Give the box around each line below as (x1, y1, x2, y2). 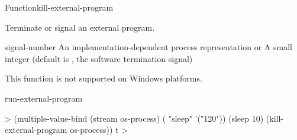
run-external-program (5, 92, 83, 104)
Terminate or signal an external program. (5, 21, 155, 33)
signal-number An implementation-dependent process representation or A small (5, 41, 292, 53)
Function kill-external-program (5, 1, 114, 13)
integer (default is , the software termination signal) (5, 52, 193, 64)
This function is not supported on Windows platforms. (5, 72, 202, 84)
